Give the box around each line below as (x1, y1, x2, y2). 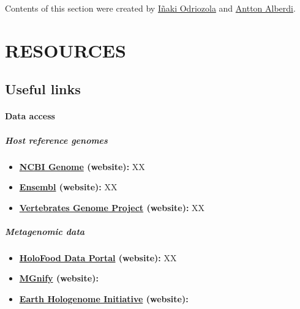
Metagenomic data (5, 225, 85, 237)
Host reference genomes (5, 133, 108, 146)
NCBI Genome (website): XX (19, 160, 145, 173)
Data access (5, 110, 55, 122)
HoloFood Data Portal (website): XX (19, 251, 177, 264)
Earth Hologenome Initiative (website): (19, 292, 189, 305)
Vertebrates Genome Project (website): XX (19, 201, 205, 214)
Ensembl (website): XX (19, 181, 118, 193)
